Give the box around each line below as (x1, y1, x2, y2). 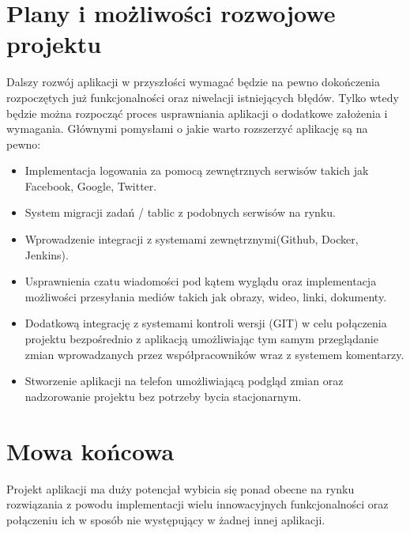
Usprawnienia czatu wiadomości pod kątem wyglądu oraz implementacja (24, 273, 377, 289)
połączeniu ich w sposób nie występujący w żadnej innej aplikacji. (6, 511, 325, 527)
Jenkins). (24, 246, 69, 263)
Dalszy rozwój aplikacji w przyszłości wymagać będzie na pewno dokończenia (6, 74, 381, 90)
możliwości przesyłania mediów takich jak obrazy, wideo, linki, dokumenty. (24, 288, 387, 304)
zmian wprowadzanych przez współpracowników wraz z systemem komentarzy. (24, 346, 404, 362)
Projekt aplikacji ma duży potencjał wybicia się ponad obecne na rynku (6, 480, 355, 497)
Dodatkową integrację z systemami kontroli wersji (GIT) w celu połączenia (24, 315, 387, 331)
